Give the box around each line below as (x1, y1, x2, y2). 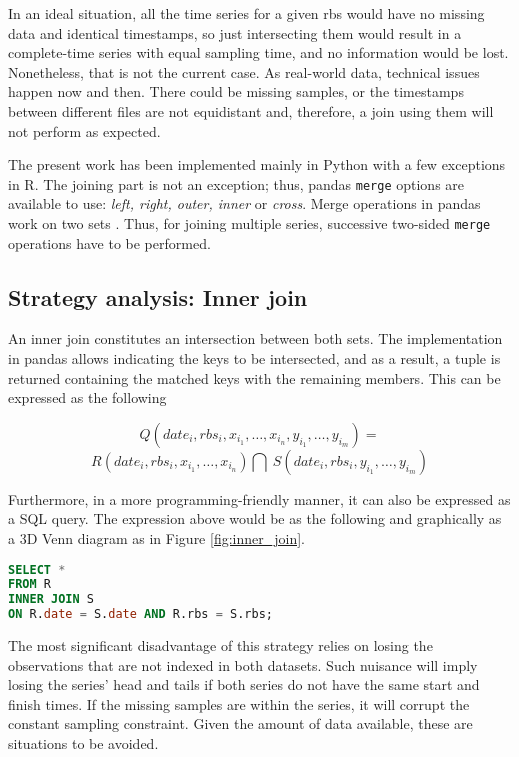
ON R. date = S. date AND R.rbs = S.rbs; (8, 607, 273, 622)
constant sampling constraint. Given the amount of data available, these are (8, 713, 473, 734)
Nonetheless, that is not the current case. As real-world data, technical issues (8, 61, 480, 82)
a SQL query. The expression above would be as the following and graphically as (8, 508, 502, 529)
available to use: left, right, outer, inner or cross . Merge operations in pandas (8, 193, 481, 214)
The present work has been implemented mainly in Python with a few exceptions (8, 154, 506, 175)
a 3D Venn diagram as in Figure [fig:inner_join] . (8, 528, 305, 549)
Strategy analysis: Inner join (8, 281, 308, 312)
